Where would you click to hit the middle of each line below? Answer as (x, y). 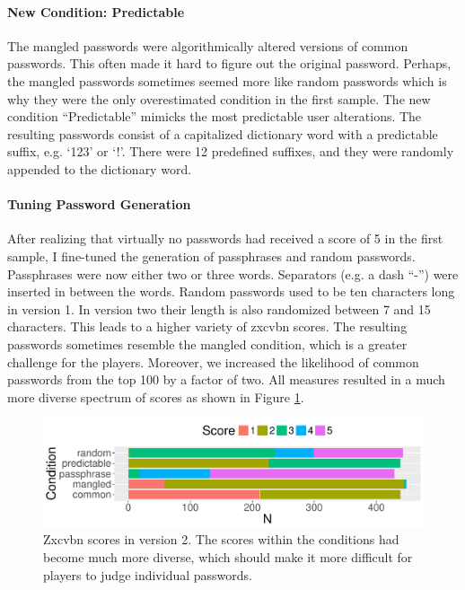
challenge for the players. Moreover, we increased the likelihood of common (213, 361)
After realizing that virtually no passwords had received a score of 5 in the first (225, 238)
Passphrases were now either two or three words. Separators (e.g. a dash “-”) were (233, 273)
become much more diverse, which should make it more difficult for (228, 557)
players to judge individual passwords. (148, 574)
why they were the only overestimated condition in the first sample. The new (219, 98)
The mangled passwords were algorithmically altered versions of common (208, 45)
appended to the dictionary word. (100, 168)
